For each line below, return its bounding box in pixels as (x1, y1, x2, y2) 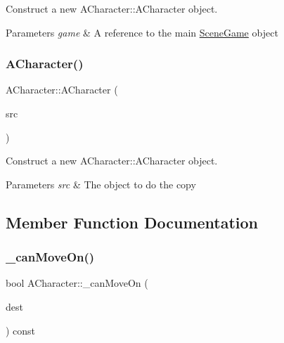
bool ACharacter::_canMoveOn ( (6, 276, 148, 290)
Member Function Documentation (6, 211, 259, 233)
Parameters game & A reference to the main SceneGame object (6, 25, 278, 39)
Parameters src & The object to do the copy (6, 176, 196, 191)
